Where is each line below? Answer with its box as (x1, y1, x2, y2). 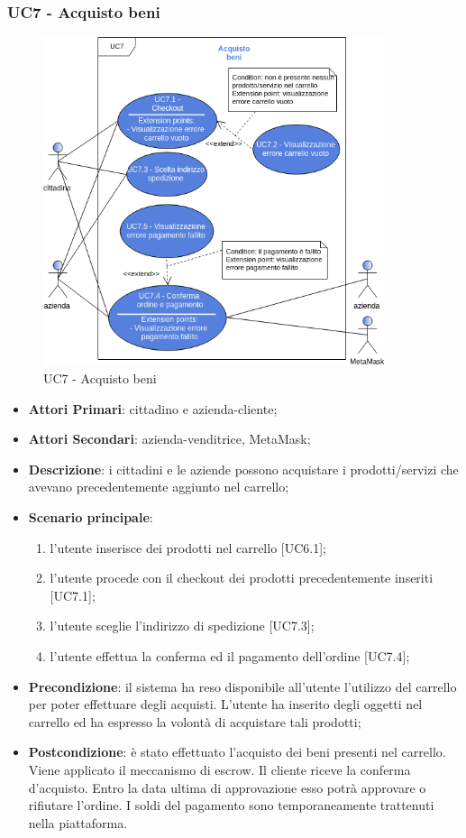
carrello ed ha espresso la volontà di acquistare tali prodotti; (28, 712, 361, 731)
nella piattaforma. (28, 813, 128, 832)
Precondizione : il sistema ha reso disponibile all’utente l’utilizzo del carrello (28, 677, 457, 695)
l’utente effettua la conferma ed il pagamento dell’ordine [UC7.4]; (50, 646, 410, 665)
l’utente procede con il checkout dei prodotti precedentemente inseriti (50, 568, 434, 587)
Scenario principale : (28, 507, 153, 526)
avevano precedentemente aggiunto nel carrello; (28, 477, 289, 496)
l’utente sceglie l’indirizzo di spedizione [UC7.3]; (50, 616, 315, 635)
